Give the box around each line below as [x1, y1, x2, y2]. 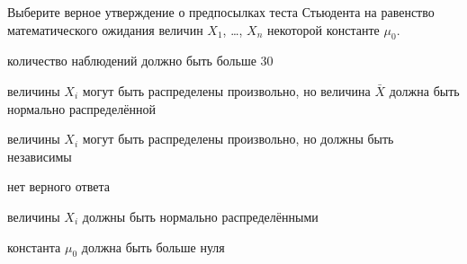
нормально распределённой [7, 99, 156, 118]
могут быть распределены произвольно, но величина [82, 81, 371, 100]
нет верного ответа [7, 177, 110, 196]
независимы [7, 146, 72, 165]
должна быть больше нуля [81, 237, 225, 256]
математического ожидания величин [7, 20, 203, 39]
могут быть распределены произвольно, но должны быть [82, 129, 394, 148]
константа [7, 237, 61, 256]
